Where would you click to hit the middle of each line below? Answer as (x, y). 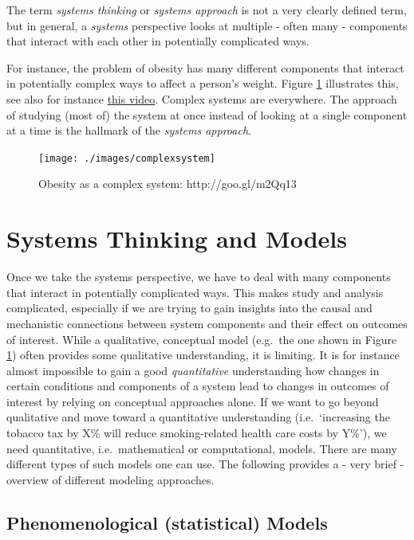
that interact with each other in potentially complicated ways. (158, 41)
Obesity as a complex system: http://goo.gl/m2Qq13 (168, 184)
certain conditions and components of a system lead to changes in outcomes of (198, 386)
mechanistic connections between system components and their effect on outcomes (207, 323)
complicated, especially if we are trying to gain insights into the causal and (189, 308)
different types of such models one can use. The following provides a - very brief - (205, 464)
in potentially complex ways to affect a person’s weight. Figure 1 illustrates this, (203, 83)
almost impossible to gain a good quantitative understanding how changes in (193, 370)
